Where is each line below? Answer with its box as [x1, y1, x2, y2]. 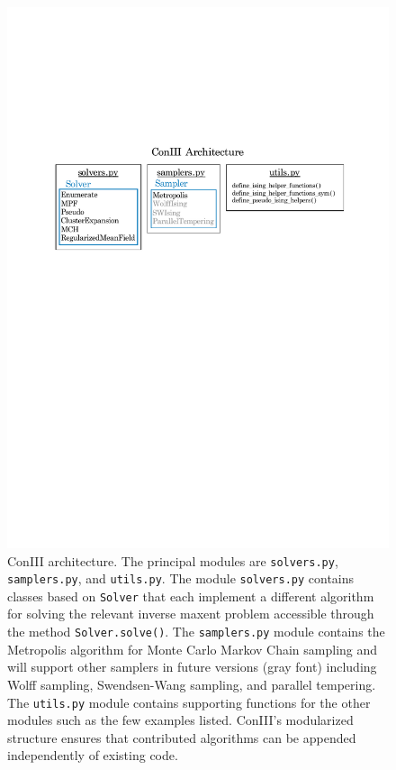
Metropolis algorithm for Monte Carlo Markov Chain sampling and [7, 639, 378, 658]
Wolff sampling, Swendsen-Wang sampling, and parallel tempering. [7, 674, 376, 693]
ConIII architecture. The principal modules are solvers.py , [7, 551, 338, 570]
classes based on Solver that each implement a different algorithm [7, 586, 374, 605]
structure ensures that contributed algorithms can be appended [7, 728, 356, 747]
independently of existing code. [7, 746, 178, 765]
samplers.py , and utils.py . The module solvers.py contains [7, 569, 355, 588]
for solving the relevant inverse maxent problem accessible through [7, 604, 374, 623]
